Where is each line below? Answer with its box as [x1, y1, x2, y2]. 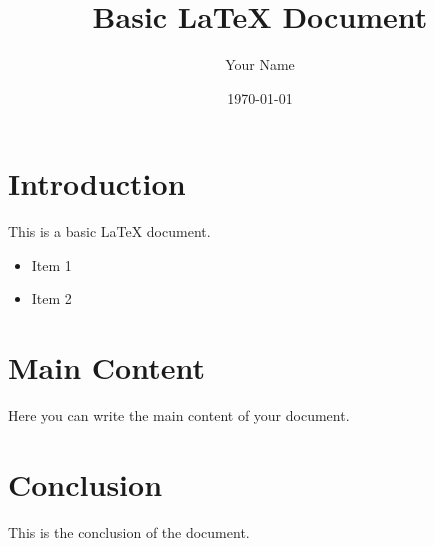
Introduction [8, 163, 186, 204]
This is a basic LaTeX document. [8, 221, 211, 242]
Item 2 [31, 288, 72, 309]
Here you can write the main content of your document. [8, 405, 350, 426]
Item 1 [31, 254, 72, 275]
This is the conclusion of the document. [8, 521, 250, 542]
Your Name [225, 54, 295, 75]
